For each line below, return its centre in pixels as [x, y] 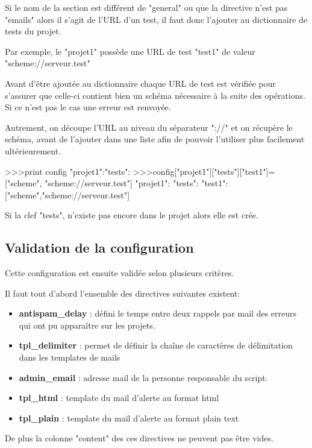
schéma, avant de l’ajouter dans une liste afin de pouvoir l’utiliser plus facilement [155, 139]
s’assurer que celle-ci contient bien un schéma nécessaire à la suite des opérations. [155, 95]
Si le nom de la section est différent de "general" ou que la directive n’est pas [146, 7]
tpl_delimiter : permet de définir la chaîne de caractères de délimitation [156, 345]
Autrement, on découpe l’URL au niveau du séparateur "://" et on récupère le [149, 127]
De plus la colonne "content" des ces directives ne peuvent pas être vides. [139, 438]
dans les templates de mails [70, 357]
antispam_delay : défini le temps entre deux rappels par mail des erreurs [158, 313]
